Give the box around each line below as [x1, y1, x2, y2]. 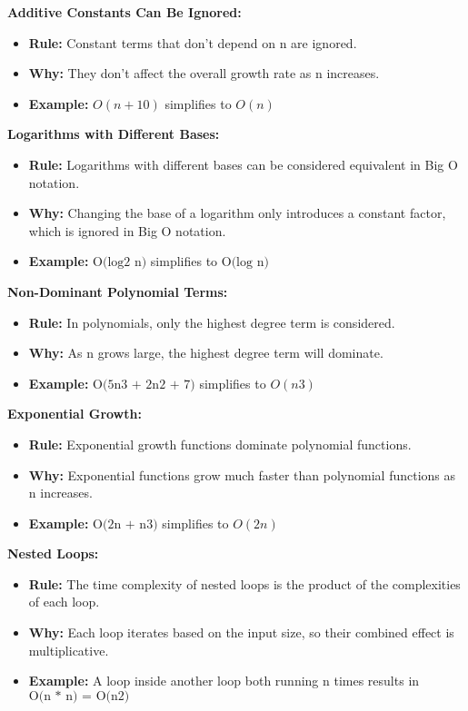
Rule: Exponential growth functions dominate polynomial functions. [28, 434, 412, 453]
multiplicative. [28, 640, 109, 659]
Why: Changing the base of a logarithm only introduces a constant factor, [28, 203, 446, 222]
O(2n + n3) [93, 518, 158, 531]
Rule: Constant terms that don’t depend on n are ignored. [28, 33, 357, 52]
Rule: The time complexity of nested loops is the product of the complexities [28, 574, 461, 593]
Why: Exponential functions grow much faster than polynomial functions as [28, 465, 456, 484]
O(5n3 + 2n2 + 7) [93, 378, 195, 391]
